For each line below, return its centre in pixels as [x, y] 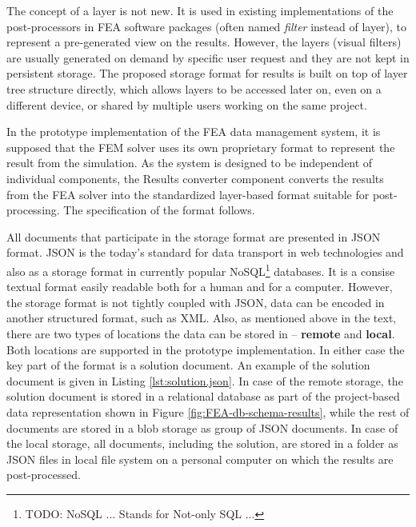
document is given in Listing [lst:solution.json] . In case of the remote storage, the [205, 380]
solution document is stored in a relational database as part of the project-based [203, 396]
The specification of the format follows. [159, 210]
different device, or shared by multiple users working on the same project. [187, 104]
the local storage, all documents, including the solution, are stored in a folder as [202, 443]
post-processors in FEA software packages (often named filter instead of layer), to [207, 26]
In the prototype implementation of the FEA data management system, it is [194, 132]
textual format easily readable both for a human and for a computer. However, [200, 287]
